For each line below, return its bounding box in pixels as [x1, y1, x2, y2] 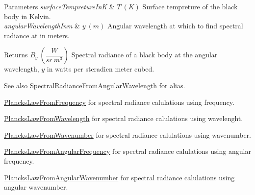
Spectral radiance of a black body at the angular [71, 49, 218, 60]
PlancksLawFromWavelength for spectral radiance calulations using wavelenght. [4, 113, 243, 123]
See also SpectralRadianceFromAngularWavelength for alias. [4, 80, 185, 90]
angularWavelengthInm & [4, 21, 80, 31]
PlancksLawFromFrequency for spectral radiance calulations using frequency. [4, 97, 234, 107]
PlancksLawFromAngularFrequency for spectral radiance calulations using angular [4, 146, 251, 156]
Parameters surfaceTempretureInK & [4, 1, 115, 11]
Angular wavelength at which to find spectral [107, 21, 243, 31]
